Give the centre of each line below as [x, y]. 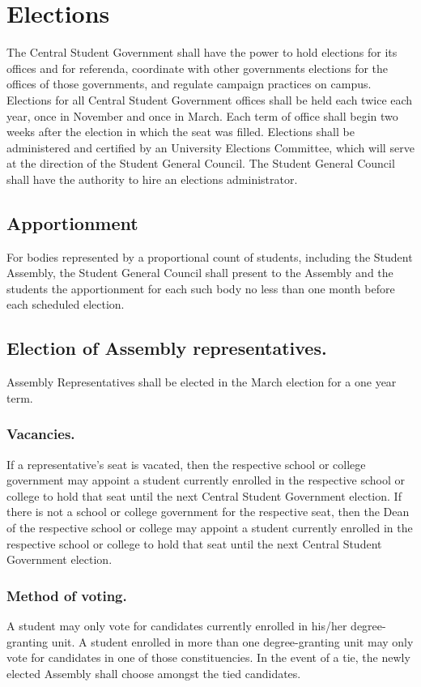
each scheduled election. [66, 304]
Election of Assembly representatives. [167, 348]
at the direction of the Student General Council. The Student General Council [201, 163]
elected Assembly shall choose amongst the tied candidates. [154, 673]
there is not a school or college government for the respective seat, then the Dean [208, 512]
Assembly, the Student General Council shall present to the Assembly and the [200, 273]
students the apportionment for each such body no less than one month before [201, 288]
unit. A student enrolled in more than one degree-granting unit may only [232, 641]
